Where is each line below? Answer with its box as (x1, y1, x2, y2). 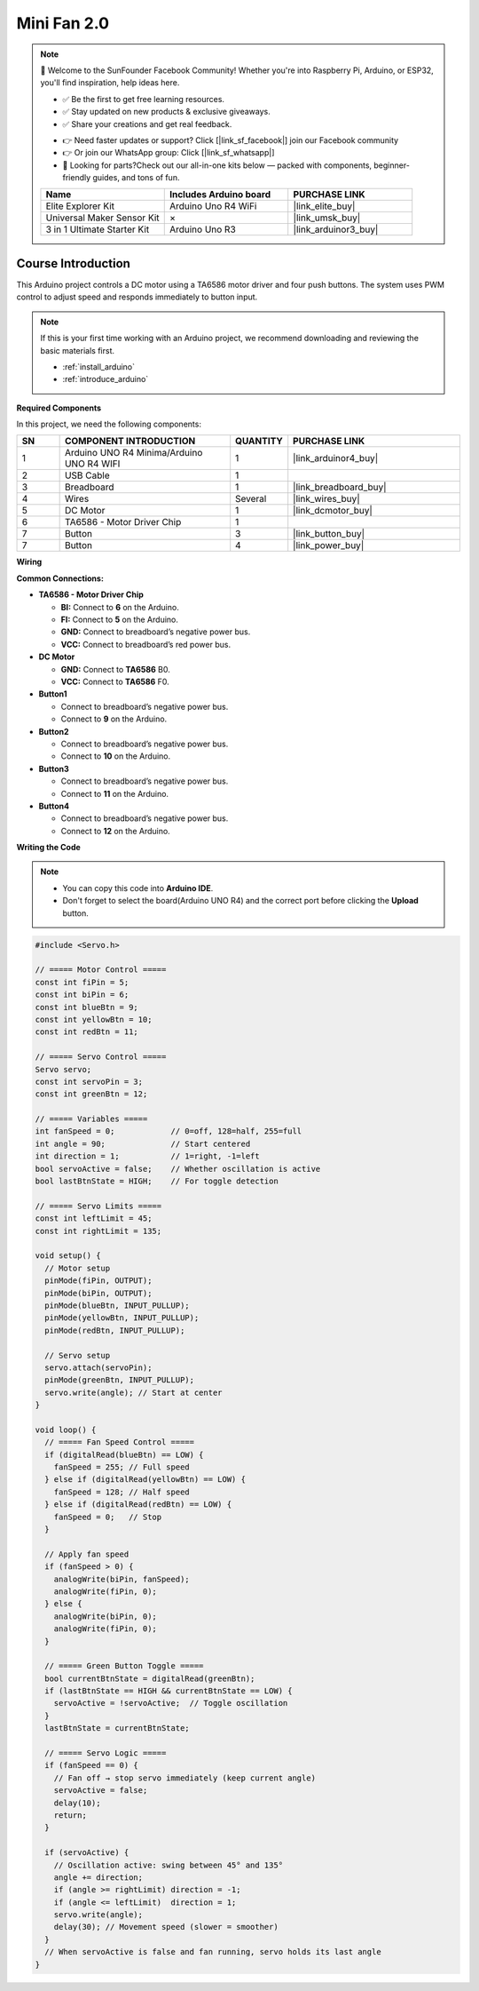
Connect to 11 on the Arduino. (60, 788, 169, 799)
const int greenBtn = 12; (35, 1089, 148, 1099)
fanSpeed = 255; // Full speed (53, 1462, 190, 1472)
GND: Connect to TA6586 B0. (60, 664, 170, 674)
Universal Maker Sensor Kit (45, 211, 160, 224)
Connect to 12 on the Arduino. (60, 825, 170, 836)
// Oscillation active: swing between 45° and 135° (53, 1860, 284, 1870)
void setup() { (35, 1251, 101, 1261)
